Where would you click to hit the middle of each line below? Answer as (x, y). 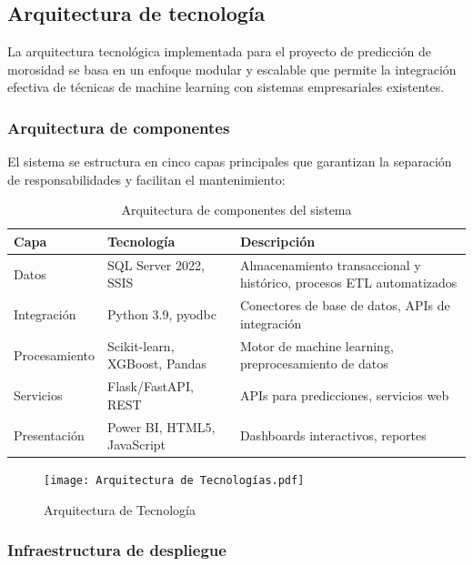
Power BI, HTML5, (161, 426)
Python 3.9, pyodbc (161, 314)
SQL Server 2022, (156, 264)
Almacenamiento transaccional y (330, 264)
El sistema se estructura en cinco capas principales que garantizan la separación (230, 162)
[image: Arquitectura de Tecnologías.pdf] (174, 481)
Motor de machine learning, (317, 345)
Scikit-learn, (141, 345)
